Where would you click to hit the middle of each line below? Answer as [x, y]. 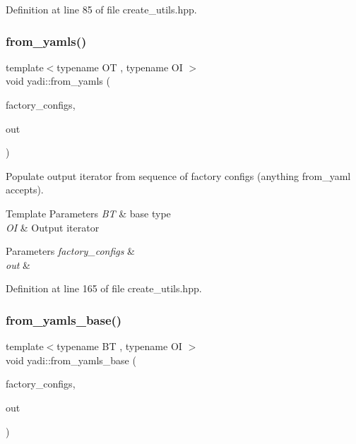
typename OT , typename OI [120, 67]
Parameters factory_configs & [71, 251]
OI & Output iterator [53, 227]
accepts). [25, 190]
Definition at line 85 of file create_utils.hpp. [101, 9]
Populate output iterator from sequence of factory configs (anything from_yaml [178, 175]
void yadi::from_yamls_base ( [71, 360]
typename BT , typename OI [119, 346]
